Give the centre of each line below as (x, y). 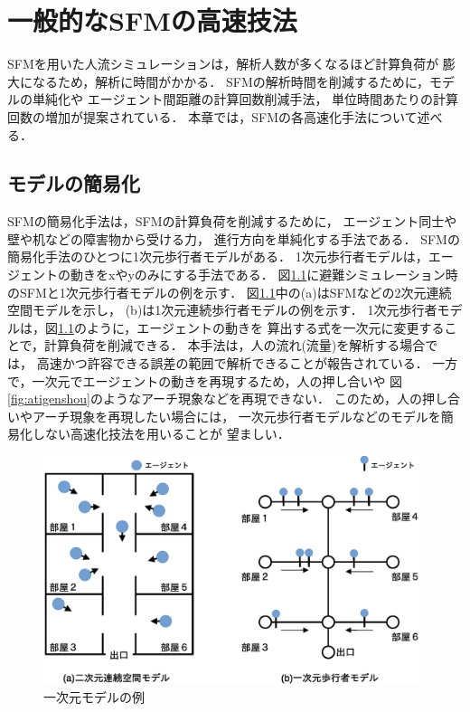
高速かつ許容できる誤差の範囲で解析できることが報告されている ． (232, 363)
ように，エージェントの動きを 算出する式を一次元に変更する (265, 327)
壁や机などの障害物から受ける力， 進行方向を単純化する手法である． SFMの (234, 238)
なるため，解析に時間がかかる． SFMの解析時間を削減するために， (231, 81)
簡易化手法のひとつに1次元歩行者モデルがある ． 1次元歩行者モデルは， (218, 256)
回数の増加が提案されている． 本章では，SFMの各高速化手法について (212, 116)
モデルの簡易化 (74, 183)
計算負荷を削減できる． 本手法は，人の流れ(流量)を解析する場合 (235, 345)
